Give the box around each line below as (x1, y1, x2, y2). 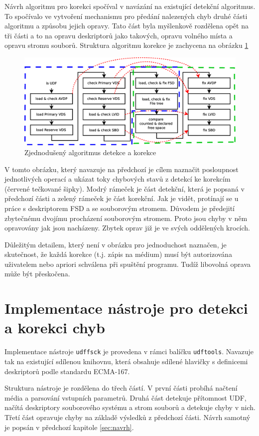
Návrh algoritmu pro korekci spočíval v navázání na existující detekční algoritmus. (4, 1, 256, 11)
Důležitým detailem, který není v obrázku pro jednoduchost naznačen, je (4, 239, 227, 249)
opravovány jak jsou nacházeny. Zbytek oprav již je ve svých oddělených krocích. (4, 222, 250, 233)
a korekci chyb (4, 317, 105, 338)
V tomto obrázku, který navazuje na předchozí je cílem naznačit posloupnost (4, 164, 239, 174)
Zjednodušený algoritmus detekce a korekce (24, 147, 156, 157)
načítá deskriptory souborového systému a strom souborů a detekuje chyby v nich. (4, 402, 256, 413)
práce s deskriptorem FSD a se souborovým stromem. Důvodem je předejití (4, 203, 235, 213)
